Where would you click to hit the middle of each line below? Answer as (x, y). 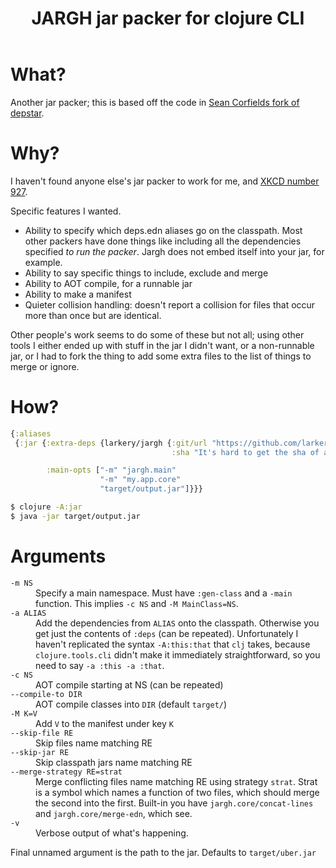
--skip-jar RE (40, 752)
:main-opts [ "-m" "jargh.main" (111, 470)
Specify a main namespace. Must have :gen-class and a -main (164, 593)
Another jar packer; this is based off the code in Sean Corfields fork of (155, 102)
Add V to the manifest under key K (104, 723)
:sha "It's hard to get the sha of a (250, 452)
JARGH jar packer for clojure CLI (168, 18)
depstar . (27, 113)
